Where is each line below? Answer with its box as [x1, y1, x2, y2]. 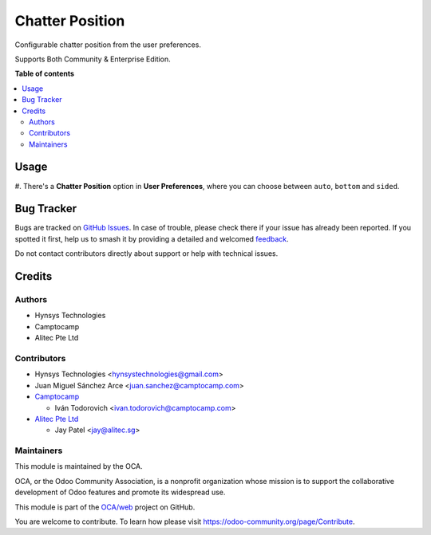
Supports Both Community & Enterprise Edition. [14, 54, 171, 64]
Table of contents [14, 69, 75, 79]
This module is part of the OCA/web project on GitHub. [14, 502, 196, 512]
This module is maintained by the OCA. [14, 462, 143, 471]
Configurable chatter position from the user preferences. [14, 40, 201, 49]
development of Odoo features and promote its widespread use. [14, 487, 226, 498]
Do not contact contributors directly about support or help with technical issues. [14, 249, 279, 258]
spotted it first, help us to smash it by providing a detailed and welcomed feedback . [14, 234, 289, 243]
